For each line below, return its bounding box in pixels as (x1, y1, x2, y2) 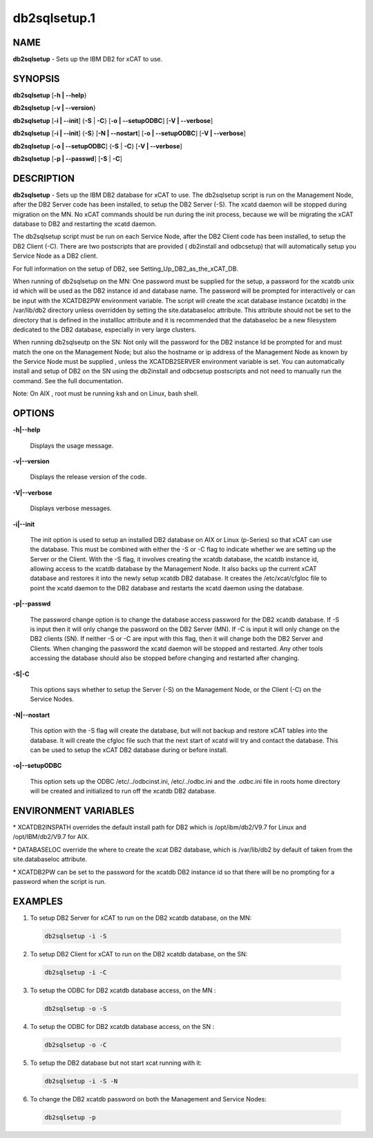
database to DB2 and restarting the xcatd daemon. (12, 220, 157, 228)
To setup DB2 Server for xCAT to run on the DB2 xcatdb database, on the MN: (30, 914, 252, 922)
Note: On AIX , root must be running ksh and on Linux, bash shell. (12, 389, 199, 398)
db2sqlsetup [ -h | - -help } (12, 90, 87, 99)
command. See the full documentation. (12, 376, 124, 385)
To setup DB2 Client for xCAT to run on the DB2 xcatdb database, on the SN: (30, 949, 248, 958)
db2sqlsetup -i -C (44, 968, 107, 976)
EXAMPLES (12, 895, 64, 907)
